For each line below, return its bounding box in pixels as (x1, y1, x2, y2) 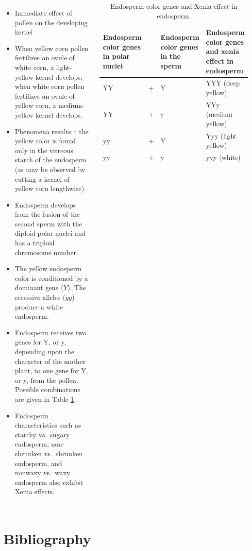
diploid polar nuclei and (15, 228, 86, 238)
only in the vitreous (15, 145, 73, 155)
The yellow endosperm (15, 263, 82, 274)
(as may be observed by (15, 164, 85, 174)
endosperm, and (15, 458, 62, 468)
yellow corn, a (15, 100, 56, 110)
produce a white (15, 301, 63, 311)
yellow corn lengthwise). (15, 183, 86, 193)
